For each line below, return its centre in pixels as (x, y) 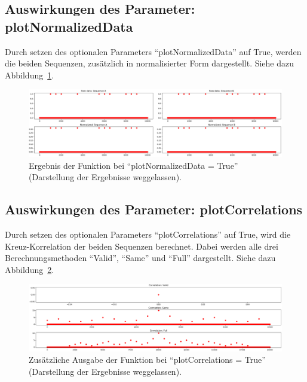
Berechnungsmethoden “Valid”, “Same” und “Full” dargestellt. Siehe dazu (140, 258)
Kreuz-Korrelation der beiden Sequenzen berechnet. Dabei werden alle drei (142, 246)
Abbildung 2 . (30, 269)
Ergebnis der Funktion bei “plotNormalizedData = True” (133, 165)
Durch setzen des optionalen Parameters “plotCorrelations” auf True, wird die (148, 234)
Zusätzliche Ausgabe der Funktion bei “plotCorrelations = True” (147, 360)
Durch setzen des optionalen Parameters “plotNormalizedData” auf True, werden (153, 51)
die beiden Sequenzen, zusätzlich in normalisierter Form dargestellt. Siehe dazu (150, 63)
